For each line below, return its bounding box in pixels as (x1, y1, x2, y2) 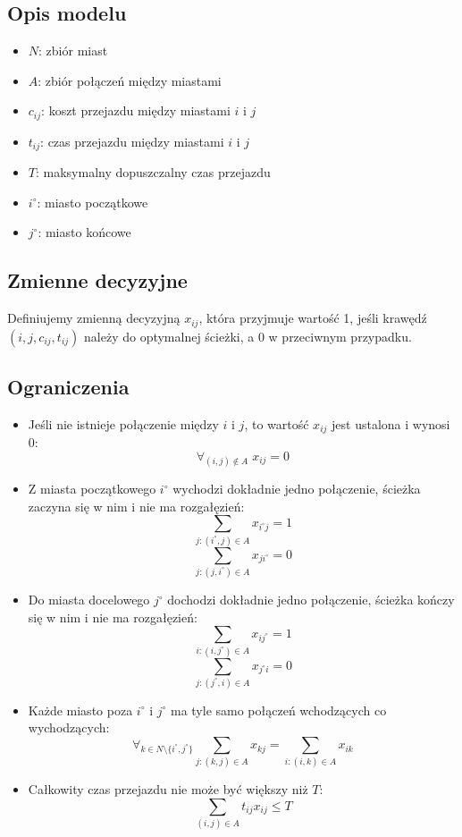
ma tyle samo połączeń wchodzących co (170, 700, 387, 719)
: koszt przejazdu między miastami (41, 101, 231, 120)
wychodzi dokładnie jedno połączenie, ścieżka (172, 479, 421, 498)
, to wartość (244, 414, 309, 433)
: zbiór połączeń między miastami (38, 71, 222, 89)
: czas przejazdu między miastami (40, 131, 224, 150)
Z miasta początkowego (28, 479, 156, 498)
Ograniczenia (7, 373, 130, 401)
